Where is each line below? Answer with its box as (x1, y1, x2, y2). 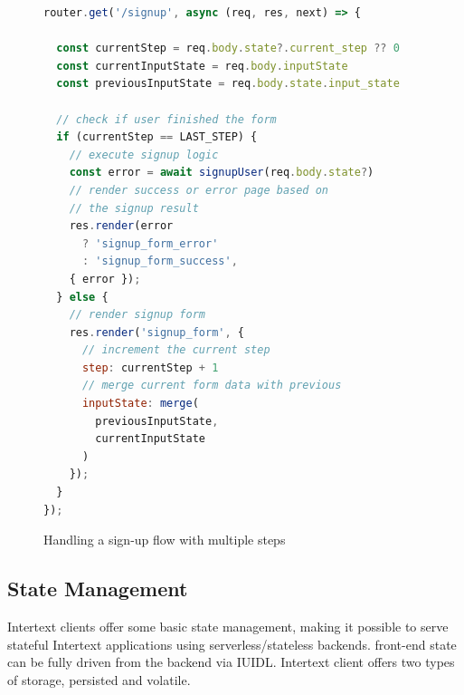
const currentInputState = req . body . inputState (56, 59, 348, 72)
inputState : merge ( (81, 397, 199, 410)
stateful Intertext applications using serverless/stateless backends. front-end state (7, 634, 457, 653)
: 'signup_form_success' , (81, 255, 238, 268)
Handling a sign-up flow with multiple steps (43, 530, 286, 549)
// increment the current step (81, 343, 270, 357)
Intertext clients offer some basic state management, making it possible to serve (7, 617, 449, 636)
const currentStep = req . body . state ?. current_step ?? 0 (56, 42, 400, 55)
